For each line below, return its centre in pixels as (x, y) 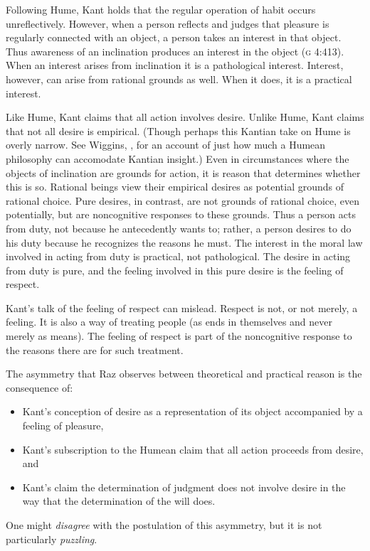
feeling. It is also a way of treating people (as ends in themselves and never (169, 322)
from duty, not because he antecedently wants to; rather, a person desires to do (179, 228)
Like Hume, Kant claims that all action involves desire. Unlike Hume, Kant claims (185, 117)
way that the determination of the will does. (119, 501)
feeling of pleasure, (63, 426)
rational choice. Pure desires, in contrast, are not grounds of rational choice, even (183, 200)
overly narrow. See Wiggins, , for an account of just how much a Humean (166, 145)
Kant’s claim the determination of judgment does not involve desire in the (184, 487)
